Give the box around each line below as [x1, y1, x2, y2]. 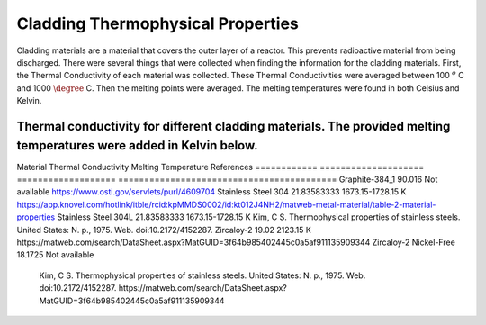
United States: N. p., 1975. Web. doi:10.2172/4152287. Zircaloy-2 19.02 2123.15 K [16, 224, 312, 235]
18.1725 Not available [16, 249, 94, 260]
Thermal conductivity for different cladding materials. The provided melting [16, 118, 451, 134]
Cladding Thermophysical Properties [16, 14, 299, 33]
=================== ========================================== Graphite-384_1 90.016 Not [16, 174, 438, 185]
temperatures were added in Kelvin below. [16, 138, 258, 153]
